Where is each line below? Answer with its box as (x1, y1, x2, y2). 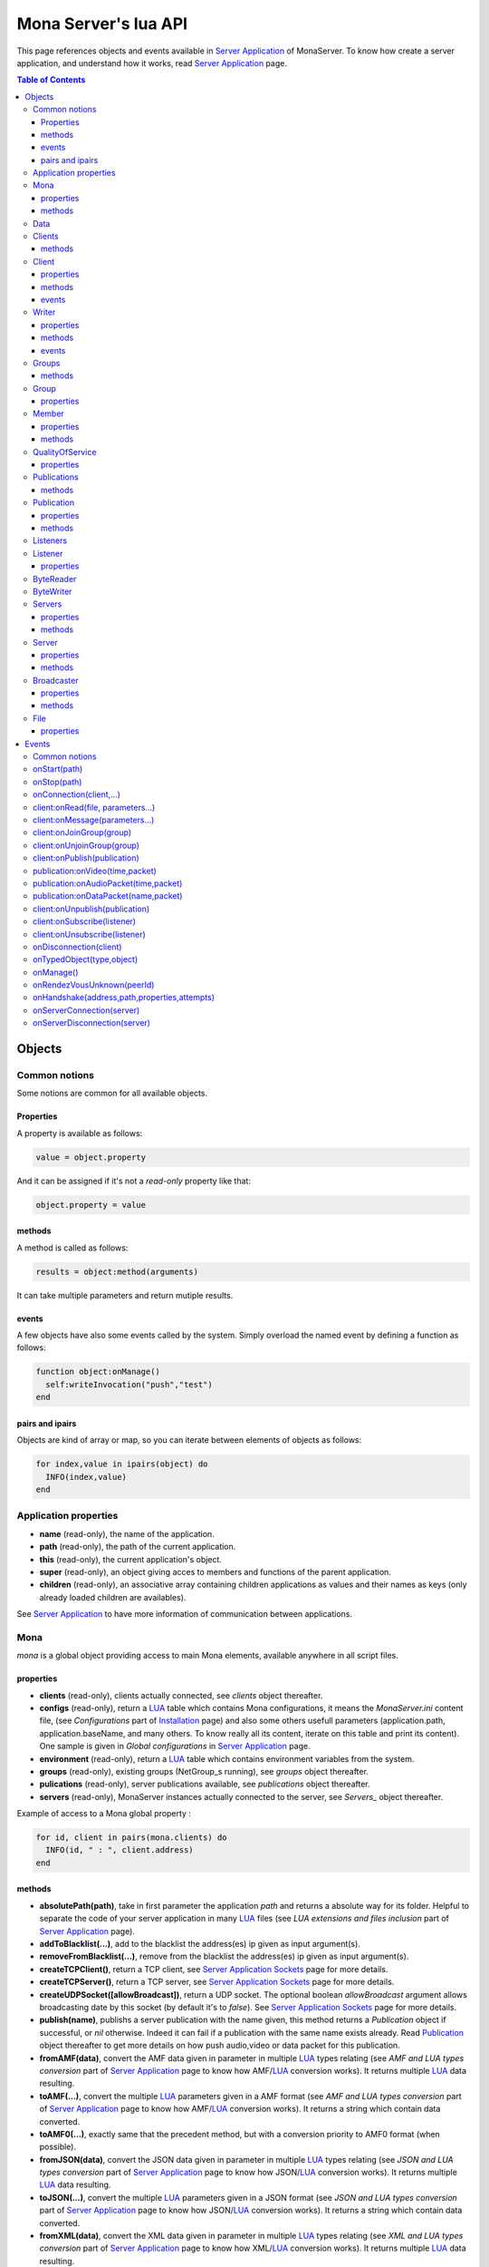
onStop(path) (33, 776, 82, 787)
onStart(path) (33, 764, 83, 774)
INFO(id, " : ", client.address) (45, 1845, 194, 1855)
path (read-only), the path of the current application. (39, 1542, 236, 1552)
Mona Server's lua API (16, 14, 188, 34)
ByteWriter (33, 586, 72, 597)
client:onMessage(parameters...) (33, 814, 155, 825)
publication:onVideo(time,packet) (33, 865, 158, 876)
